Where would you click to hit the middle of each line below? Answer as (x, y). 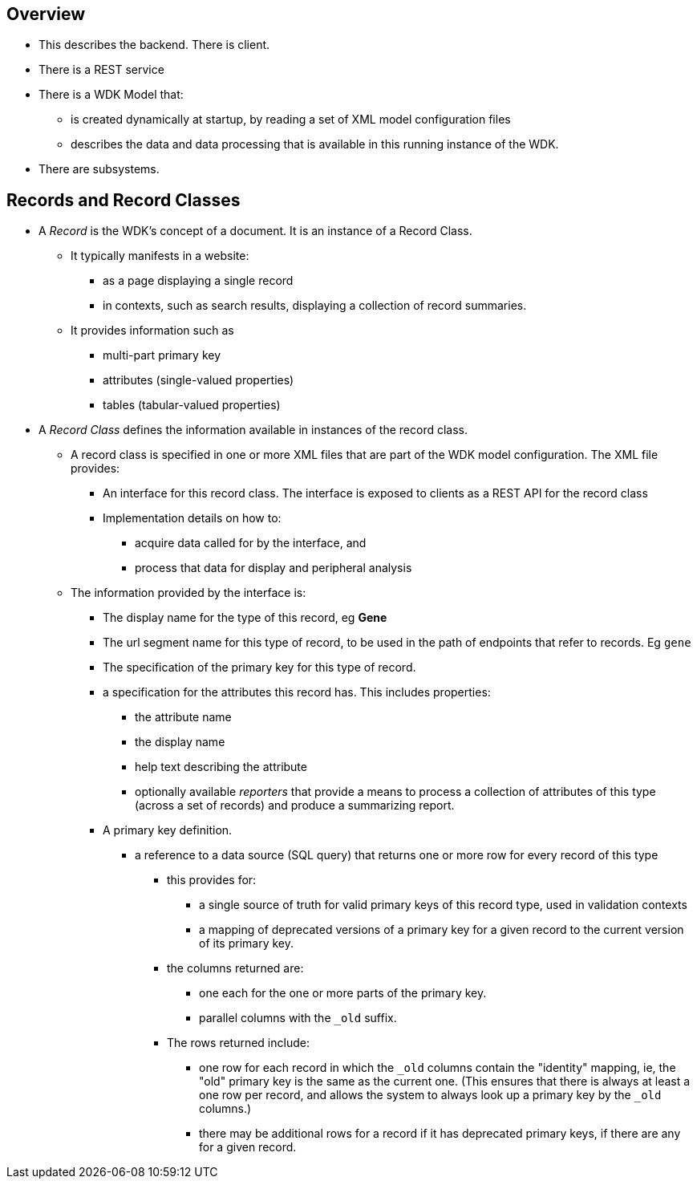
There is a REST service (101, 70)
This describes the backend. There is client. (154, 45)
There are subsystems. (99, 169)
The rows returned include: (238, 1043)
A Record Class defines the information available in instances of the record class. (253, 430)
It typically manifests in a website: (160, 256)
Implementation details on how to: (192, 518)
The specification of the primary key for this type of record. (259, 668)
